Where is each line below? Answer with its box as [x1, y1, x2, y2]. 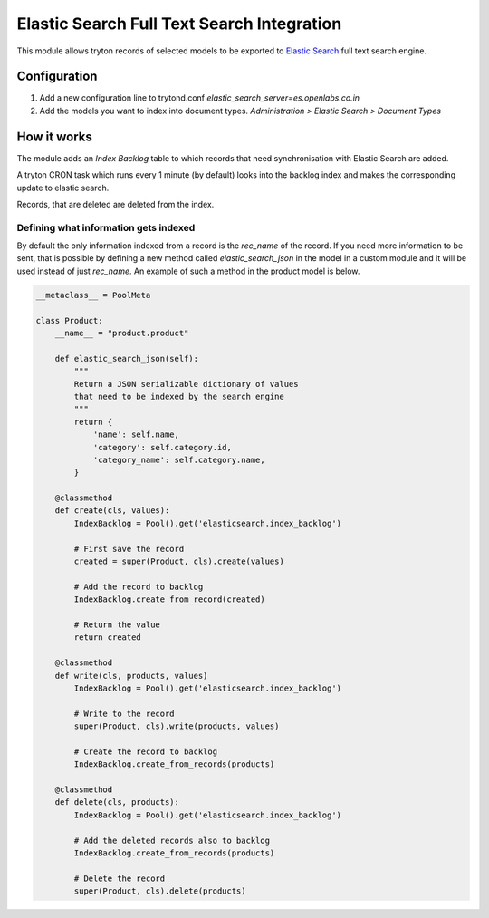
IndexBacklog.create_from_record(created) [73, 594, 266, 604]
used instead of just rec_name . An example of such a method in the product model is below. [16, 266, 360, 276]
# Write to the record [73, 708, 176, 719]
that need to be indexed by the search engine [73, 391, 284, 401]
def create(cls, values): [54, 506, 170, 516]
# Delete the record [73, 873, 166, 884]
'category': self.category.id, [92, 442, 233, 452]
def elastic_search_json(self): [54, 353, 199, 363]
